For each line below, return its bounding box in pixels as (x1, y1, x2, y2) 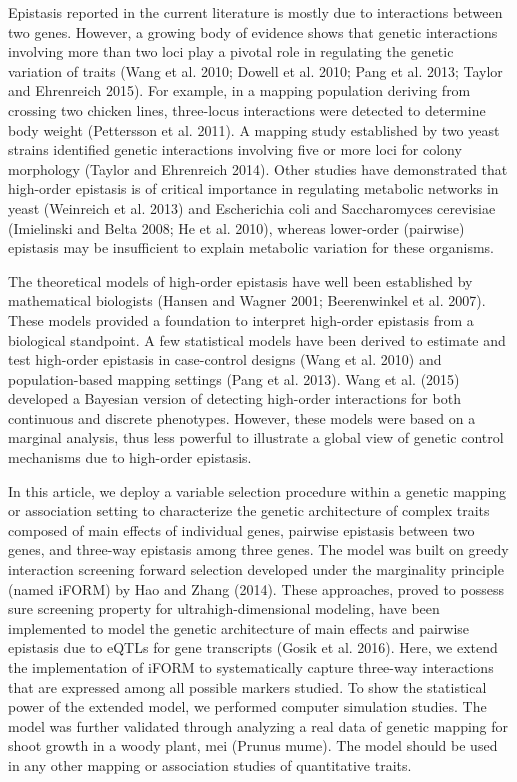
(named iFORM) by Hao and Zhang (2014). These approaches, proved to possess (8, 578, 504, 599)
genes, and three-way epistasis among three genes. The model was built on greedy (8, 539, 509, 560)
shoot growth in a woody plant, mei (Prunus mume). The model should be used (8, 735, 498, 756)
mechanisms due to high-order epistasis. (8, 447, 252, 468)
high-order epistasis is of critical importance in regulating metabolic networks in (8, 178, 499, 199)
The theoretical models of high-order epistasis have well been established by (8, 270, 473, 291)
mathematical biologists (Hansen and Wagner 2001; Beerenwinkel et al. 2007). (8, 290, 486, 311)
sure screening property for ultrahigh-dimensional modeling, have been (8, 598, 440, 619)
